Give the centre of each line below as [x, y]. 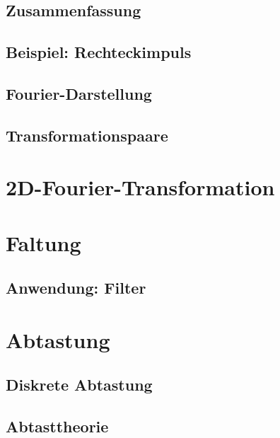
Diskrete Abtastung [79, 385]
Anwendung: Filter [76, 288]
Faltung [43, 242]
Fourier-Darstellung [79, 93]
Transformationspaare [87, 135]
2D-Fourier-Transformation [140, 187]
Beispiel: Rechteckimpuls [99, 52]
